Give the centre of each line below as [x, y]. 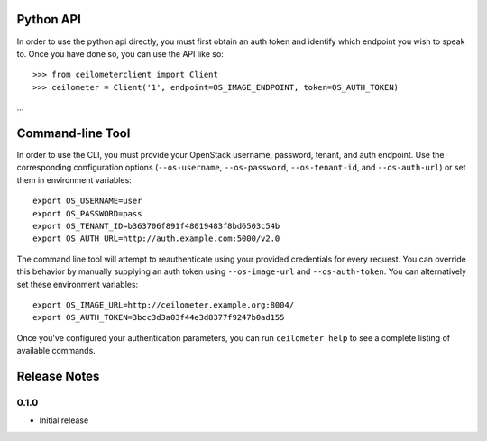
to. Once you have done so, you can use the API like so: [120, 53]
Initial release [64, 420]
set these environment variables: [78, 284]
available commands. [56, 351]
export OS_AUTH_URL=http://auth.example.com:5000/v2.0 [156, 239]
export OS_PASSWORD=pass [87, 213]
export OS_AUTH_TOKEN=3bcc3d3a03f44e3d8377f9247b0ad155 [159, 317]
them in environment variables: [74, 179]
